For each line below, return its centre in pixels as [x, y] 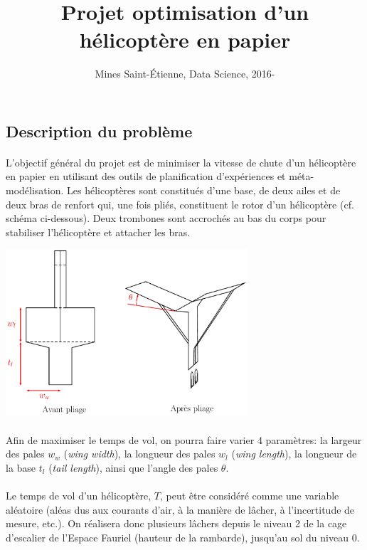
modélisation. [35, 190]
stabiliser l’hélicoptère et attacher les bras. [98, 232]
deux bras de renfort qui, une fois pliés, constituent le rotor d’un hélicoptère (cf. [180, 204]
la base [21, 467]
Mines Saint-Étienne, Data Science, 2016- [185, 74]
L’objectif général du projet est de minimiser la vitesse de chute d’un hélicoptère [181, 162]
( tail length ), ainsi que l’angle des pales [133, 467]
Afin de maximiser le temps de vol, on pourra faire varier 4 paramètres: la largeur [184, 439]
